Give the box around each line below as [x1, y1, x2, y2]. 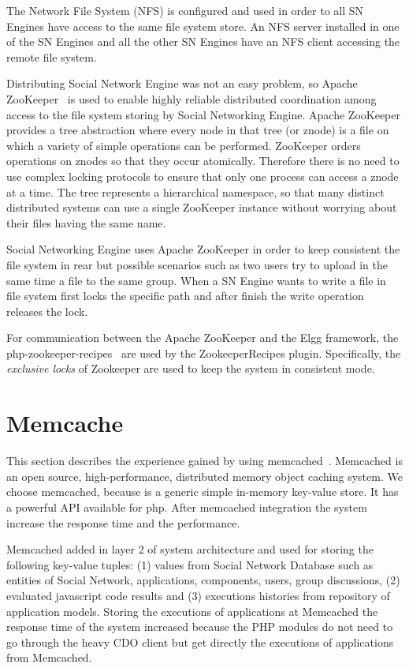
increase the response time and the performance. [6, 514, 240, 531]
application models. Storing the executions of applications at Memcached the [6, 602, 378, 619]
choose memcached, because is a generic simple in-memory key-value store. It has [6, 483, 399, 500]
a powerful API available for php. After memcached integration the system [6, 498, 367, 515]
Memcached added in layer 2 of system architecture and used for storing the [6, 541, 374, 557]
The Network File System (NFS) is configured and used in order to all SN [6, 2, 364, 18]
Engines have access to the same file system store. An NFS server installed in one [6, 17, 400, 34]
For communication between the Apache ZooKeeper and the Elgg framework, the [6, 329, 399, 346]
